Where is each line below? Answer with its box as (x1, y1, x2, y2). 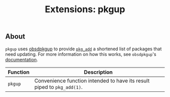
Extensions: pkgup (45, 4, 125, 15)
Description (83, 69, 113, 76)
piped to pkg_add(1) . (34, 83, 83, 90)
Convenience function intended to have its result (34, 77, 150, 84)
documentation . (5, 56, 38, 62)
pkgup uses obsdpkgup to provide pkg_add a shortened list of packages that (5, 46, 162, 52)
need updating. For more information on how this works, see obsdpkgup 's (5, 51, 157, 57)
